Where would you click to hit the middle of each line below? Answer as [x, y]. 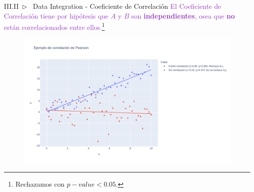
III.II [11, 6]
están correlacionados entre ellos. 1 [54, 26]
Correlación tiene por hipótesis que [56, 15]
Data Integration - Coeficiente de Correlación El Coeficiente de [127, 6]
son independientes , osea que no [183, 15]
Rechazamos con [40, 184]
